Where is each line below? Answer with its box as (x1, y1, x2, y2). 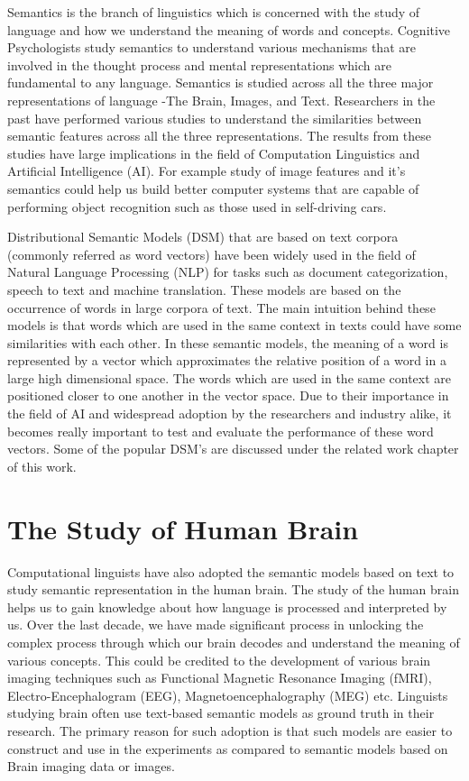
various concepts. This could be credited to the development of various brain (7, 650, 431, 669)
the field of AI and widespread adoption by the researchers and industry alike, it (7, 404, 452, 423)
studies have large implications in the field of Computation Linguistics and (7, 143, 420, 162)
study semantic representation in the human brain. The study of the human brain (7, 580, 460, 599)
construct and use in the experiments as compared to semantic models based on (7, 739, 448, 758)
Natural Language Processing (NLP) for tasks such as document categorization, (7, 262, 448, 281)
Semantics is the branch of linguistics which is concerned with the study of (7, 3, 420, 21)
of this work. (7, 456, 77, 475)
